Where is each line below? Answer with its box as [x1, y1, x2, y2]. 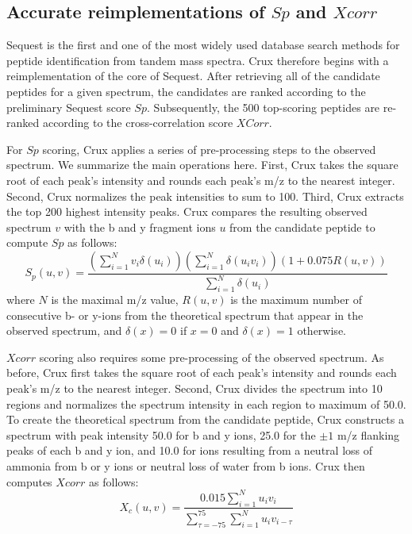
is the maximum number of [230, 291, 362, 308]
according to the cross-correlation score [42, 114, 233, 131]
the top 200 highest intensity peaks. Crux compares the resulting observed [6, 203, 368, 220]
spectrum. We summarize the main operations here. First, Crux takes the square [6, 156, 399, 173]
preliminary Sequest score [6, 98, 131, 115]
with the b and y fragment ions [64, 218, 216, 235]
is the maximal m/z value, [51, 291, 179, 308]
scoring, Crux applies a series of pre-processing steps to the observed [42, 140, 376, 157]
